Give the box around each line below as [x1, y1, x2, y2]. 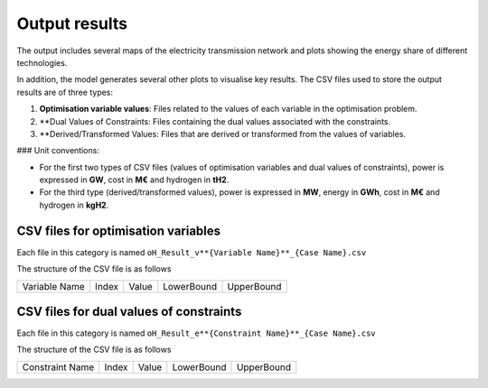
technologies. [16, 57, 68, 68]
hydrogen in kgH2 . [39, 199, 109, 210]
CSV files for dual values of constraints [16, 303, 242, 319]
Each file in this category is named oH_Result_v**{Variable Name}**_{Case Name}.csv [16, 246, 367, 257]
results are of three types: [16, 87, 113, 97]
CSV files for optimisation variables [16, 223, 221, 238]
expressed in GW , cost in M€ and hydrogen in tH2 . [39, 174, 230, 185]
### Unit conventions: [16, 145, 99, 156]
